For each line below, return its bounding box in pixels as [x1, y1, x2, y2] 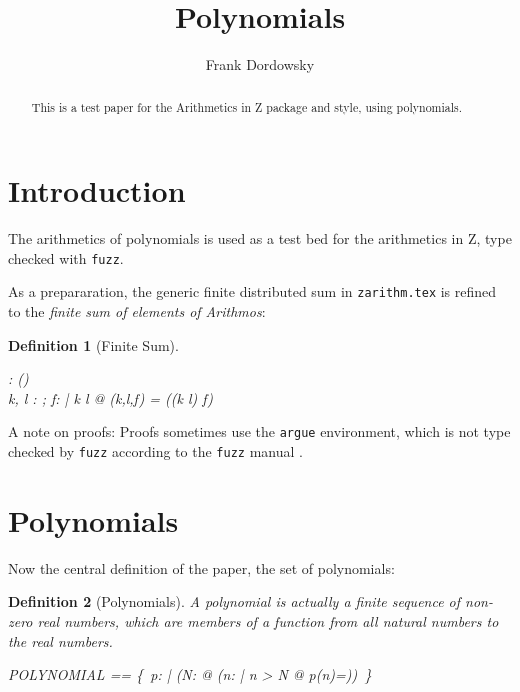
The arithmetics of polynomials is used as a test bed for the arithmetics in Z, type [8, 228, 512, 249]
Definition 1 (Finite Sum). [8, 334, 179, 355]
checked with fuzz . [8, 247, 124, 268]
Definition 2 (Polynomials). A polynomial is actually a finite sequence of [8, 591, 461, 612]
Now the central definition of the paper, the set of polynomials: [8, 557, 395, 578]
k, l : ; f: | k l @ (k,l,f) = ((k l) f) [8, 387, 214, 408]
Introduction [8, 170, 186, 211]
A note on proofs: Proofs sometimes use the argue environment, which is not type [8, 421, 511, 442]
